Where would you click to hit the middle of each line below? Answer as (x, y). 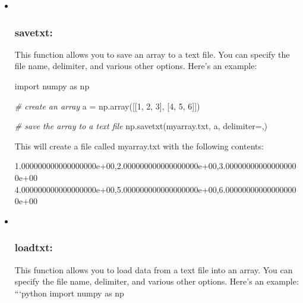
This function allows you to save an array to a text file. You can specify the (152, 54)
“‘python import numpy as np (69, 293)
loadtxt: (34, 247)
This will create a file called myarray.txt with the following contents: (139, 146)
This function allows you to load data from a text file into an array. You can (154, 269)
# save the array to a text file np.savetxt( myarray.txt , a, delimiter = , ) (141, 126)
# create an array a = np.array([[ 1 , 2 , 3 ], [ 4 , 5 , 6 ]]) (107, 106)
